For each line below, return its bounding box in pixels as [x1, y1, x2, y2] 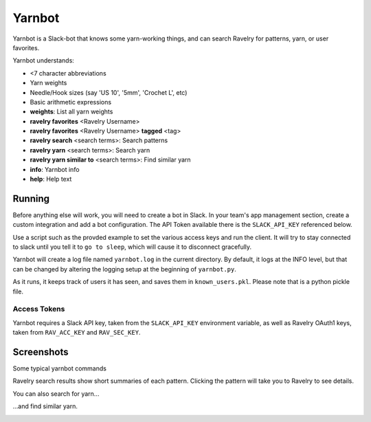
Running [12, 192, 50, 204]
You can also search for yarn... [12, 389, 100, 398]
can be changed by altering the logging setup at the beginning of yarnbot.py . [12, 265, 236, 273]
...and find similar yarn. [12, 402, 78, 410]
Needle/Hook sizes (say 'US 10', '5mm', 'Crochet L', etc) [30, 88, 188, 96]
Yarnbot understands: [12, 56, 75, 65]
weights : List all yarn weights [30, 107, 113, 116]
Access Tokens [12, 304, 65, 314]
